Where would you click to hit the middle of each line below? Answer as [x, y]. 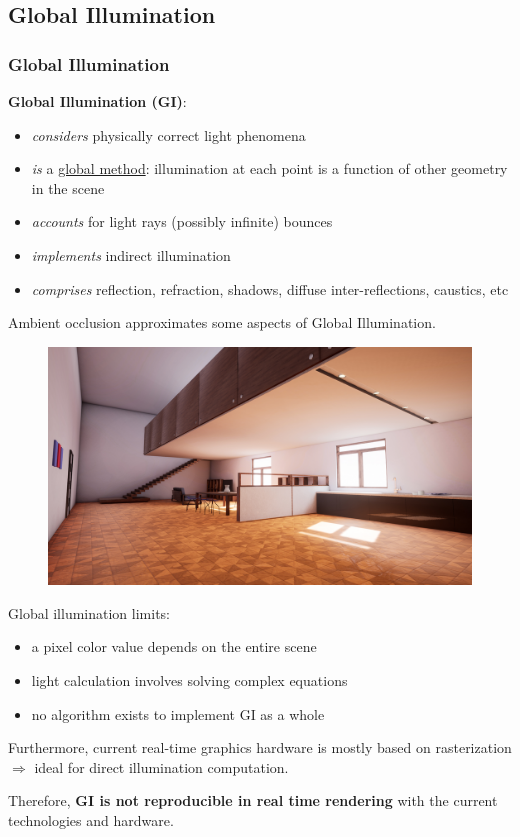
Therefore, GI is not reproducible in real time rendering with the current [253, 800]
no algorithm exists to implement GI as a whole [178, 713]
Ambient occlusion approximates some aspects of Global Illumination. [222, 322]
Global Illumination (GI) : [97, 101]
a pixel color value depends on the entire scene [174, 646]
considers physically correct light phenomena [168, 134]
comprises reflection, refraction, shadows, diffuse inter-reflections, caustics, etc [270, 288]
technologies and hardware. [91, 820]
